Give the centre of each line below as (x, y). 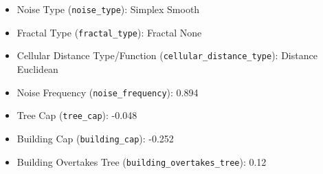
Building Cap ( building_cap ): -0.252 (95, 138)
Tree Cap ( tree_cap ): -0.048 (77, 115)
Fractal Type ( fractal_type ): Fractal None (109, 32)
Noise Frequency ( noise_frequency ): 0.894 (108, 92)
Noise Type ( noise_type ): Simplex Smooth (108, 9)
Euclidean (37, 68)
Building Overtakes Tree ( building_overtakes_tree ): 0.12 (142, 161)
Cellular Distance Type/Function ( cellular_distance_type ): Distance (167, 55)
